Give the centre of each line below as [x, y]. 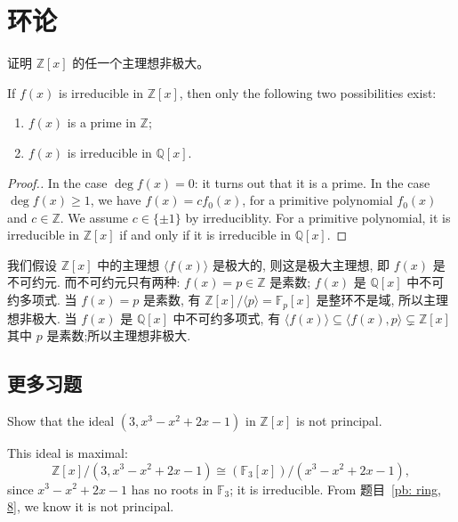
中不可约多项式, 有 [227, 318]
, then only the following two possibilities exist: [308, 92]
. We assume [94, 217]
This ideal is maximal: [68, 452]
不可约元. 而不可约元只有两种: [94, 282]
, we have [116, 200]
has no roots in [172, 489]
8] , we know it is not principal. [91, 506]
